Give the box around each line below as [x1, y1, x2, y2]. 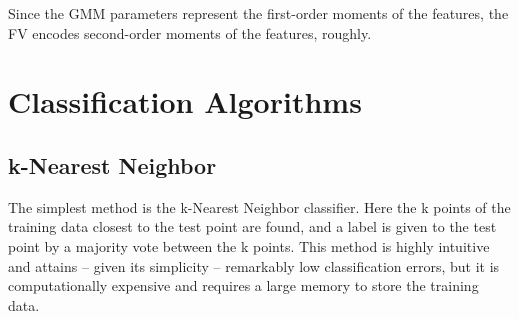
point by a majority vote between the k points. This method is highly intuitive [8, 235, 490, 256]
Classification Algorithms [8, 81, 362, 122]
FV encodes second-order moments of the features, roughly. [8, 22, 372, 43]
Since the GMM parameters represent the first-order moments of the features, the [8, 3, 509, 23]
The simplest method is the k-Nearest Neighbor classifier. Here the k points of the [8, 196, 511, 217]
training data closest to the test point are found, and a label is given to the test [8, 216, 497, 237]
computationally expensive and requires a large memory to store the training [8, 275, 479, 296]
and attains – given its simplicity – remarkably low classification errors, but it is [8, 255, 500, 276]
